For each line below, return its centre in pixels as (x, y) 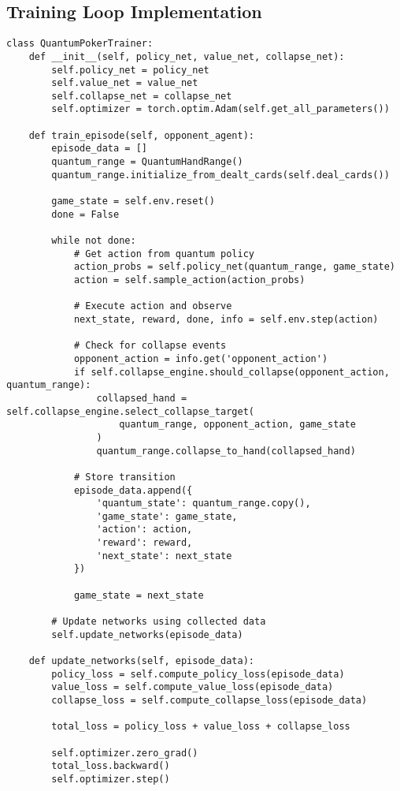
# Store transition (124, 477)
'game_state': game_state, (167, 516)
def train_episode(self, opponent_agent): (141, 135)
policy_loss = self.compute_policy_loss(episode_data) (198, 674)
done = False (85, 214)
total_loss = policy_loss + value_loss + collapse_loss (201, 727)
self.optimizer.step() (111, 779)
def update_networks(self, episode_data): (141, 661)
